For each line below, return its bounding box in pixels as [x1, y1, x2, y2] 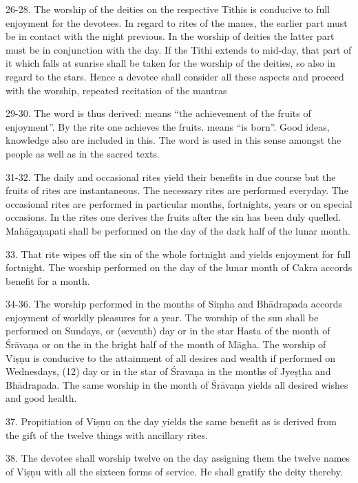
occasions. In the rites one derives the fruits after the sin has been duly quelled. [6, 210, 341, 224]
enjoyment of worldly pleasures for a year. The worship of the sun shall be [6, 310, 319, 324]
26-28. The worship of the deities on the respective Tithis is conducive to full [6, 2, 330, 16]
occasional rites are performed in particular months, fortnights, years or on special [6, 196, 352, 211]
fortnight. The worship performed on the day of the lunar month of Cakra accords [6, 260, 352, 275]
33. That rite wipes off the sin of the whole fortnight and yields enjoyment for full [6, 246, 351, 261]
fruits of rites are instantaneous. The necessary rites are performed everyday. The [6, 183, 348, 197]
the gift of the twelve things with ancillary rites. [6, 427, 208, 442]
